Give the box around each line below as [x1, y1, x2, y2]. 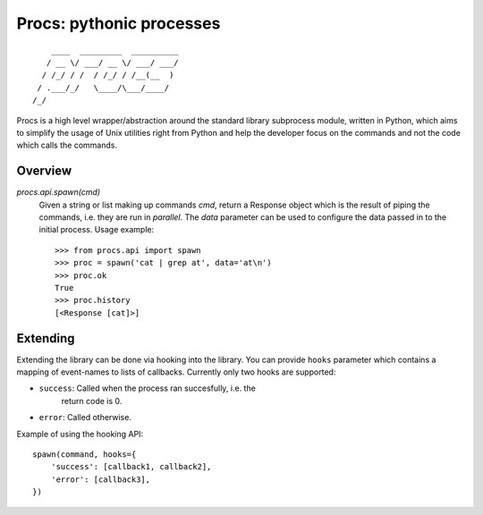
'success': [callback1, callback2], [50, 461, 212, 472]
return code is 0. [61, 395, 123, 406]
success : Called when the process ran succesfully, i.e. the [38, 383, 257, 393]
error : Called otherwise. [38, 412, 131, 423]
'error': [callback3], [50, 474, 151, 485]
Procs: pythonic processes [16, 13, 221, 33]
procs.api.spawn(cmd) [16, 187, 101, 198]
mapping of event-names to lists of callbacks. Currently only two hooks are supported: [16, 367, 336, 377]
